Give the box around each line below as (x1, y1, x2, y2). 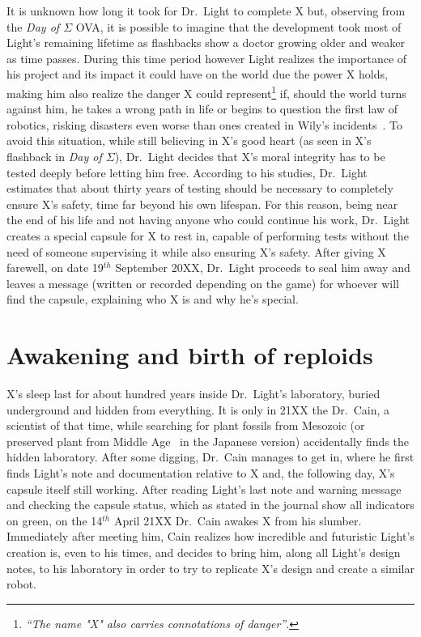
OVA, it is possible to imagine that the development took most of (75, 18, 402, 35)
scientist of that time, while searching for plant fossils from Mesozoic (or (6, 417, 365, 434)
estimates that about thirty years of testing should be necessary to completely (6, 180, 393, 197)
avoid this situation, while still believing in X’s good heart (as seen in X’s (6, 132, 372, 149)
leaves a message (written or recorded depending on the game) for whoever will (6, 274, 399, 291)
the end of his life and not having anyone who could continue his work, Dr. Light (6, 211, 410, 228)
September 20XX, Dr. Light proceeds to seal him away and (115, 259, 410, 276)
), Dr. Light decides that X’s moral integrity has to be (114, 148, 385, 164)
